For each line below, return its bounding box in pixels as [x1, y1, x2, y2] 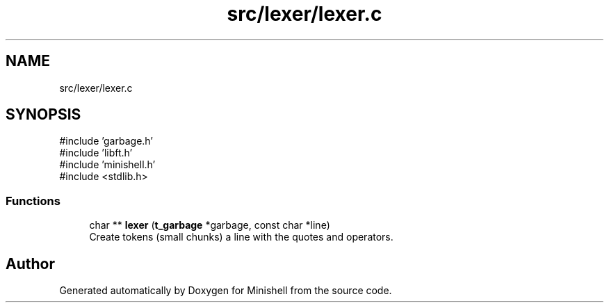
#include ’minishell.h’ [59, 159, 156, 171]
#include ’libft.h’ [59, 147, 133, 159]
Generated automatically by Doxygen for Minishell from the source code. [59, 284, 392, 297]
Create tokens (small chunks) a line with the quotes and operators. [89, 231, 393, 243]
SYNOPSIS [6, 106, 81, 124]
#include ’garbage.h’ [59, 135, 153, 147]
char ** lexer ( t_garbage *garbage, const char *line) [89, 219, 330, 232]
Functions [6, 193, 60, 208]
